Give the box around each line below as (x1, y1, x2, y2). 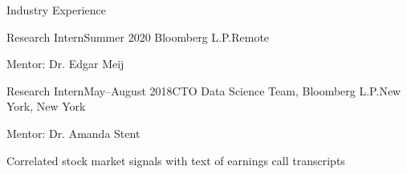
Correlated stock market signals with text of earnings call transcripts (6, 152, 345, 168)
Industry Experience (6, 2, 107, 18)
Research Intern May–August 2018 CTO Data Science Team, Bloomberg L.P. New (6, 82, 401, 99)
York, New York (6, 98, 86, 115)
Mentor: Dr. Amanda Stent (6, 124, 140, 141)
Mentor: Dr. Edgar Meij (6, 55, 124, 72)
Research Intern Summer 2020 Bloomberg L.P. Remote (6, 28, 270, 45)
